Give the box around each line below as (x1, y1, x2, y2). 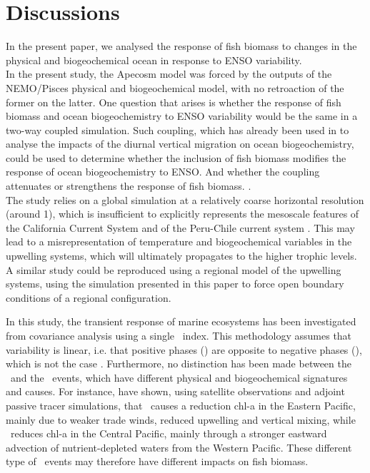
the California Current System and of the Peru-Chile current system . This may (6, 220, 355, 235)
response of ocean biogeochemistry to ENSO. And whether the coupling (6, 164, 320, 179)
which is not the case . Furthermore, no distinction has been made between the (6, 356, 351, 371)
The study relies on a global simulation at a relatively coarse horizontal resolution (6, 192, 364, 207)
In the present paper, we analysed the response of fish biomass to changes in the (6, 39, 357, 54)
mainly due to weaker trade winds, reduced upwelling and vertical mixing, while (6, 412, 356, 427)
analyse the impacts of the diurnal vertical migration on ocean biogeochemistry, (6, 136, 354, 151)
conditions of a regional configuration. (6, 290, 171, 305)
